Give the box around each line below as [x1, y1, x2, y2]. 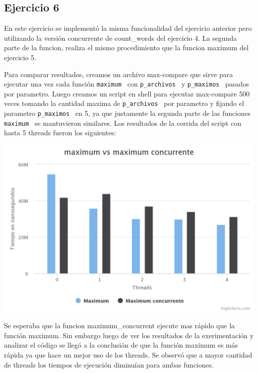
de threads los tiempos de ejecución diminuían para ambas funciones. [4, 359, 214, 370]
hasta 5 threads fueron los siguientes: [4, 127, 117, 138]
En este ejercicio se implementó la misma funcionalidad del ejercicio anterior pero [4, 23, 252, 33]
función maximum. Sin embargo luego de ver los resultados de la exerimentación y [4, 330, 254, 340]
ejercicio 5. [4, 52, 36, 62]
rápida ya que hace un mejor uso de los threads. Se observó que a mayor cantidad [4, 350, 253, 360]
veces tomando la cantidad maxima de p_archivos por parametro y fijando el [4, 98, 244, 108]
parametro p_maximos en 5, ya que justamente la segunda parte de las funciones [4, 108, 251, 118]
